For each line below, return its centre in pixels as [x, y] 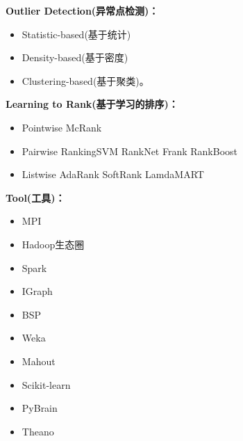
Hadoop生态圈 [53, 244]
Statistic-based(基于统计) [76, 34]
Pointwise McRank [62, 127]
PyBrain [40, 408]
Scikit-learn [46, 384]
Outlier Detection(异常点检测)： [82, 10]
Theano [38, 431]
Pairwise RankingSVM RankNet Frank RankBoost [130, 151]
